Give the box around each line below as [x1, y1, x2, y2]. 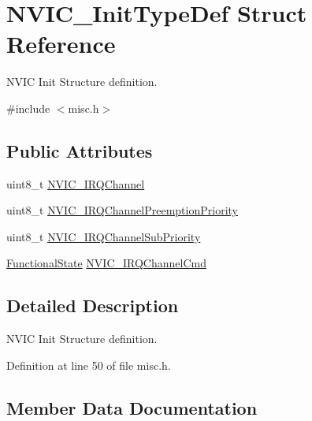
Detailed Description [6, 293, 179, 318]
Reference [6, 28, 116, 60]
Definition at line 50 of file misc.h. [6, 356, 171, 373]
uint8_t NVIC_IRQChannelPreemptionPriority [6, 202, 238, 218]
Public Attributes [6, 138, 153, 162]
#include [6, 99, 50, 116]
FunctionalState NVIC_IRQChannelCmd [6, 255, 206, 271]
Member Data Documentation [6, 395, 258, 419]
